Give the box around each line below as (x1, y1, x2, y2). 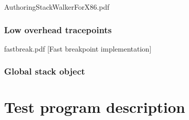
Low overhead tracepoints (4, 23, 112, 36)
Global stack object (4, 65, 85, 78)
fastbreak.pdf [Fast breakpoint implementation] (4, 43, 152, 54)
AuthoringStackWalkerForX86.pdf (4, 2, 110, 12)
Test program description (4, 97, 185, 117)
